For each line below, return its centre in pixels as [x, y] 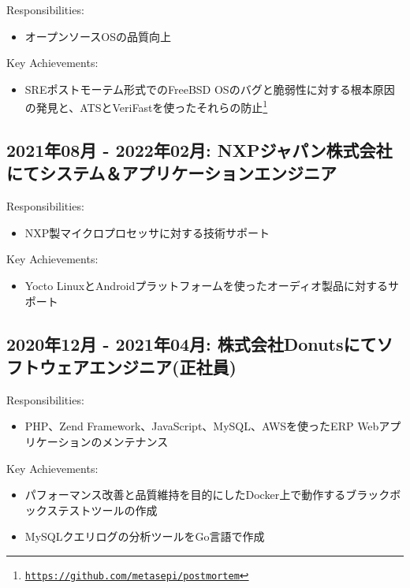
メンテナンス [135, 441]
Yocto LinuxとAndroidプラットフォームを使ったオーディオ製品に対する [206, 285]
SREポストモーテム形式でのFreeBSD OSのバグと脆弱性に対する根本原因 [210, 89]
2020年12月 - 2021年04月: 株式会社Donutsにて [192, 343]
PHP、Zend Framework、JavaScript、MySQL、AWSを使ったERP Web [202, 426]
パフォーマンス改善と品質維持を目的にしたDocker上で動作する [185, 495]
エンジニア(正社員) [162, 366]
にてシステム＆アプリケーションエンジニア [171, 173]
